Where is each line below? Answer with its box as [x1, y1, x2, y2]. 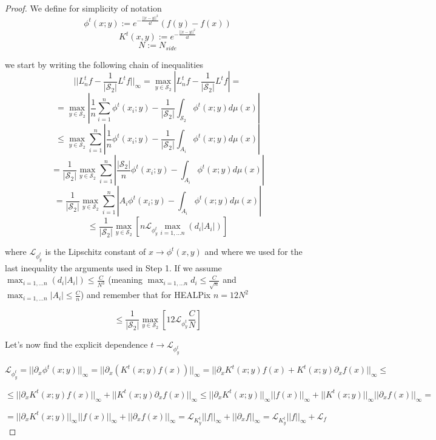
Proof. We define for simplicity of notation [5, 2, 162, 14]
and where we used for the [204, 245, 303, 258]
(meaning [108, 273, 143, 286]
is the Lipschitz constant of [45, 245, 146, 258]
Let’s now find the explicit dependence [5, 338, 148, 351]
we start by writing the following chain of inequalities [5, 58, 203, 70]
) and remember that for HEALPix [80, 288, 211, 301]
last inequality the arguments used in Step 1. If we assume [5, 261, 222, 274]
